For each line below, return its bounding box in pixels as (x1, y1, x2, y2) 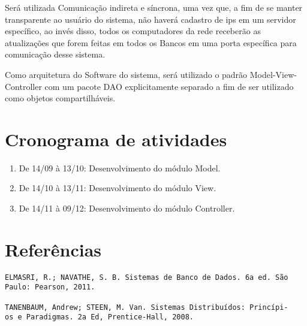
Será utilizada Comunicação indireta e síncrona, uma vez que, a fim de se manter (5, 1, 303, 13)
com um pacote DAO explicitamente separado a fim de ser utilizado (44, 80, 294, 92)
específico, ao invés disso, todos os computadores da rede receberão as (5, 25, 261, 37)
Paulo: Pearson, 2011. (5, 283, 95, 292)
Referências (5, 237, 102, 261)
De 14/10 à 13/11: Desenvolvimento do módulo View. (19, 182, 216, 194)
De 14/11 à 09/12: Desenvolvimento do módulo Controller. (19, 202, 235, 215)
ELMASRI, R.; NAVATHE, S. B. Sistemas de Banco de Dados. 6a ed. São (5, 273, 288, 282)
